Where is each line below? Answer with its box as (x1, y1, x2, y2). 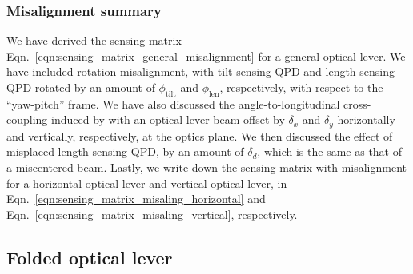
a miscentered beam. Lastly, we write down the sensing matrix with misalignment (6, 159, 407, 176)
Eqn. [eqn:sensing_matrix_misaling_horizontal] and (6, 190, 266, 207)
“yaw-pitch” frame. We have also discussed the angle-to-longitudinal (6, 95, 340, 112)
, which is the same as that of (257, 143, 403, 160)
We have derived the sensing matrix (6, 32, 182, 49)
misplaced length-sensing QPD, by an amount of (6, 143, 244, 160)
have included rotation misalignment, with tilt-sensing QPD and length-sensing (6, 63, 395, 80)
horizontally (337, 111, 395, 128)
